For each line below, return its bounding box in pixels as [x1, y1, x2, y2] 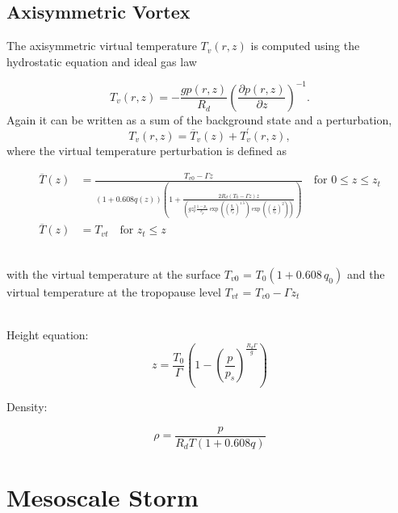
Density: [6, 398, 48, 415]
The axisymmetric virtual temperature [6, 37, 197, 54]
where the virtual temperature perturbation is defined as [6, 141, 287, 158]
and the [346, 265, 385, 282]
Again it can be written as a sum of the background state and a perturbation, [6, 111, 392, 128]
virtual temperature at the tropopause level [6, 283, 221, 300]
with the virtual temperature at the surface [6, 265, 221, 282]
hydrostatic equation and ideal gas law [6, 53, 197, 69]
